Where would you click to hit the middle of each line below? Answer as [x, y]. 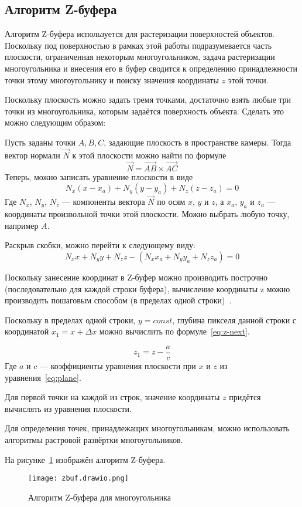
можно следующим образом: [55, 122]
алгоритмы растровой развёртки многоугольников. [94, 439]
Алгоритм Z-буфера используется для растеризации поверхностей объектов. [140, 34]
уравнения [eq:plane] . [43, 377]
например [22, 225]
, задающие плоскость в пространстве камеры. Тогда [198, 142]
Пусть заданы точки [40, 142]
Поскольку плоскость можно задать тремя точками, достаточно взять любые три [148, 99]
